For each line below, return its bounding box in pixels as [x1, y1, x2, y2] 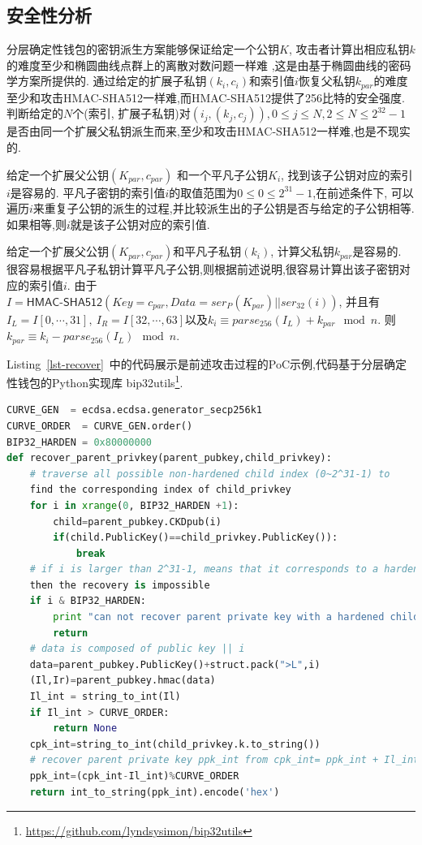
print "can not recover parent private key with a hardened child [53, 611, 420, 623]
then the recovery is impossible [29, 579, 210, 591]
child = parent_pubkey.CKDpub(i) [53, 515, 222, 528]
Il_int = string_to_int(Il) [29, 691, 181, 703]
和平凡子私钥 [173, 243, 242, 260]
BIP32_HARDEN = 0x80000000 [6, 436, 153, 448]
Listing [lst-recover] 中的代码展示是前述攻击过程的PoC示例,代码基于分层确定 [6, 355, 407, 372]
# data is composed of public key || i [29, 643, 245, 655]
